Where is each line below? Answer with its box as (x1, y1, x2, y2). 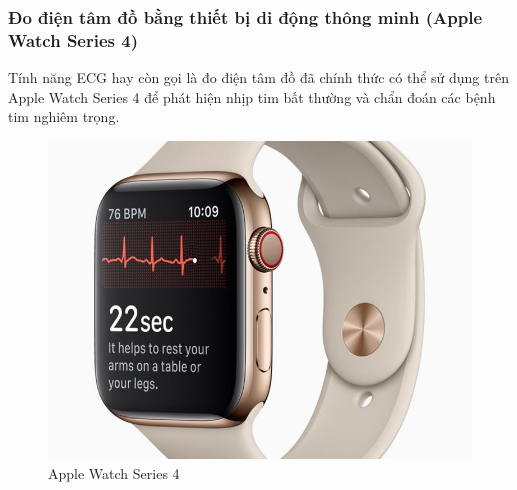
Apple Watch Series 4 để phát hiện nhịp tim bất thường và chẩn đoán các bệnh (8, 86, 496, 107)
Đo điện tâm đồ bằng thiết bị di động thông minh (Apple (8, 4, 483, 29)
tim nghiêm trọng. (8, 106, 120, 127)
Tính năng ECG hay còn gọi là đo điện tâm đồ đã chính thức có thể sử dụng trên (8, 67, 509, 88)
